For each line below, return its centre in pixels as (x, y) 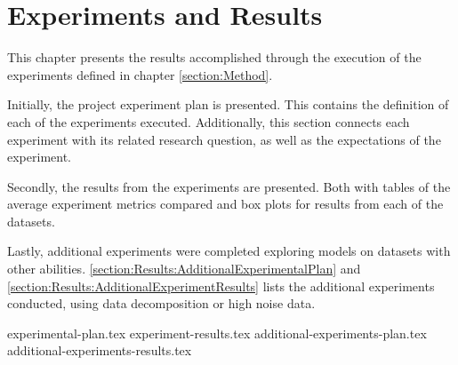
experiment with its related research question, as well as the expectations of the (224, 139)
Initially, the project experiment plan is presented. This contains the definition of (228, 104)
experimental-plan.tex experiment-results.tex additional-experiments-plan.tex (217, 333)
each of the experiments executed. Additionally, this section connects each (209, 121)
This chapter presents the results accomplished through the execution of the (214, 57)
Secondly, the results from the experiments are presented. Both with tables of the (229, 186)
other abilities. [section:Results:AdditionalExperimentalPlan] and (184, 269)
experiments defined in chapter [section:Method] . (140, 74)
